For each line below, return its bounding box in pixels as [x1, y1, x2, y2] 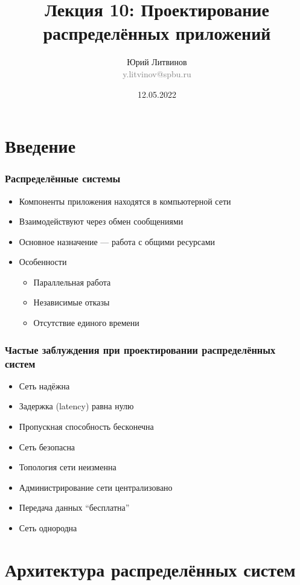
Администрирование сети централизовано [19, 481, 173, 493]
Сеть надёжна [19, 379, 70, 392]
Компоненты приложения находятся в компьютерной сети [19, 194, 231, 207]
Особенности [19, 255, 67, 268]
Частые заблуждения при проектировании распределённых [5, 342, 276, 357]
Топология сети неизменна [19, 461, 116, 473]
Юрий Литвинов [127, 56, 187, 68]
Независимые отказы [33, 296, 110, 308]
